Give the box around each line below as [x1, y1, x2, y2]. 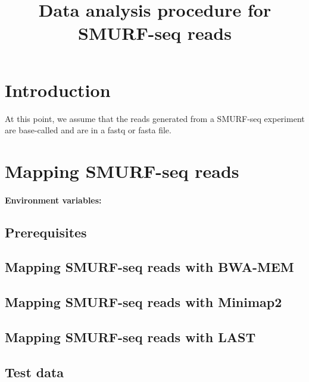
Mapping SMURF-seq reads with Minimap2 [5, 293, 282, 311]
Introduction [5, 77, 111, 102]
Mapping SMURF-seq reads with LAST [5, 327, 256, 346]
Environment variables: [5, 193, 102, 206]
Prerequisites [5, 223, 87, 241]
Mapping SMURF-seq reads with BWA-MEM [5, 258, 294, 276]
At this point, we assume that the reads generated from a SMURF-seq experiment [5, 112, 305, 124]
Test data [5, 362, 64, 381]
